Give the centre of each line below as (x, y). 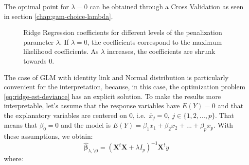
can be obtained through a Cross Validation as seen (167, 6)
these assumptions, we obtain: (48, 136)
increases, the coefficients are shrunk (161, 51)
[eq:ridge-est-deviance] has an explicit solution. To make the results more (113, 96)
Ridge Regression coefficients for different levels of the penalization (123, 32)
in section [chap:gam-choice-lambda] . (59, 16)
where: (14, 158)
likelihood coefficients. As (61, 51)
